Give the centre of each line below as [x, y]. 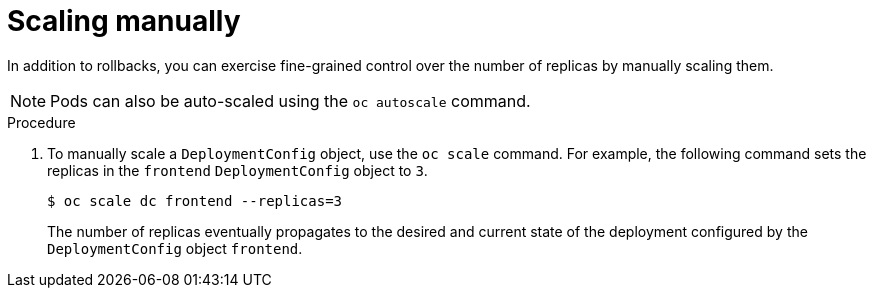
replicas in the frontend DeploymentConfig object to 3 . [237, 170]
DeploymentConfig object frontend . [175, 248]
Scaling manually [124, 21]
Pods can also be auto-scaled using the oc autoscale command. [290, 100]
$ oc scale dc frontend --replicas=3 [195, 200]
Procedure [41, 122]
